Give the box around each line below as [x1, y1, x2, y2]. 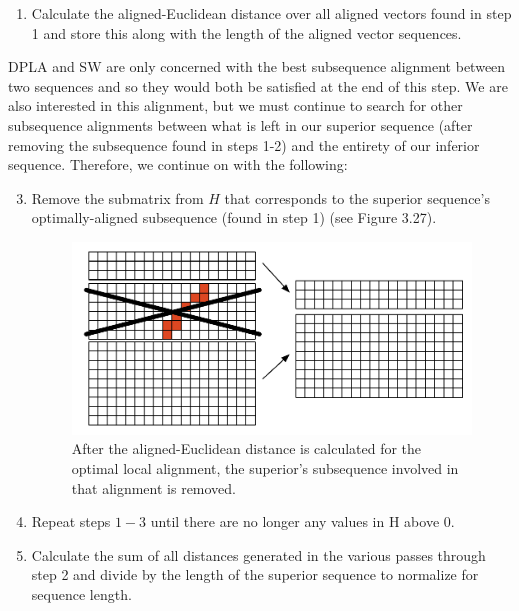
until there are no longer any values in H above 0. [150, 511, 455, 532]
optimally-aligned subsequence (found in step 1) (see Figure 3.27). [31, 207, 437, 228]
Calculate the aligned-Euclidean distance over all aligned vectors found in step [31, 3, 512, 23]
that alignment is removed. [71, 477, 237, 498]
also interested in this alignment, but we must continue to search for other [8, 95, 463, 116]
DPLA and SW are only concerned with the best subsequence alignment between [8, 56, 506, 77]
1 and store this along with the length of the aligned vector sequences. [31, 22, 462, 43]
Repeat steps [31, 511, 111, 532]
